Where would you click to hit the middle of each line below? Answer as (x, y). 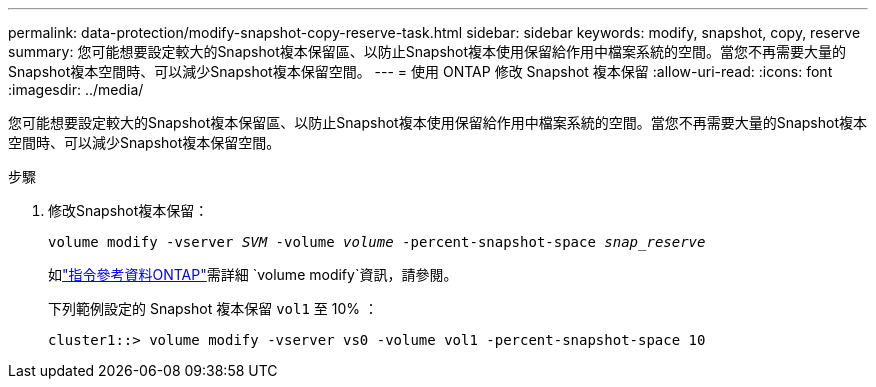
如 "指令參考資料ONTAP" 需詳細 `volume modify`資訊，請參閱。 (253, 274)
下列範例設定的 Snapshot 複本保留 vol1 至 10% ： (213, 308)
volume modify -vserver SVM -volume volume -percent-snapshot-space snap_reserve (377, 242)
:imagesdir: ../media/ (76, 89)
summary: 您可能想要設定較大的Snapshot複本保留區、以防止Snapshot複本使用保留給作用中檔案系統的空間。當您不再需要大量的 (427, 51)
